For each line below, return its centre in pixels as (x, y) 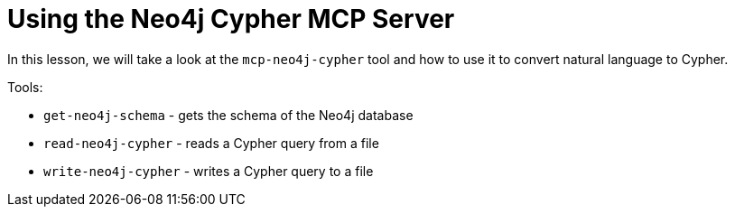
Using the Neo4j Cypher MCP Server (231, 19)
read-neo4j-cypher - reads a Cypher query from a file (211, 143)
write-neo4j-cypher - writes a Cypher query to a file (209, 171)
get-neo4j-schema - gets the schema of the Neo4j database (228, 115)
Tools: (25, 87)
